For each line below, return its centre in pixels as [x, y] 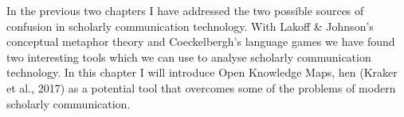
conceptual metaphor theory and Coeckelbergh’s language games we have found [201, 42]
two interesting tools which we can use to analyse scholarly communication [189, 57]
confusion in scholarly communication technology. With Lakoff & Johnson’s [190, 26]
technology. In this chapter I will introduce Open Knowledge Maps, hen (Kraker [202, 72]
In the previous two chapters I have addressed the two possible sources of [185, 10]
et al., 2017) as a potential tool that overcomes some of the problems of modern [201, 87]
